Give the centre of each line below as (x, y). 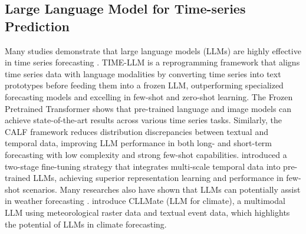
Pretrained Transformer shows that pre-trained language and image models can (148, 108)
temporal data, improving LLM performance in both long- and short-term (139, 143)
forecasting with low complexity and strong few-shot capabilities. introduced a (146, 154)
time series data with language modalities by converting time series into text (143, 73)
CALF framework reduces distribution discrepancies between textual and (136, 131)
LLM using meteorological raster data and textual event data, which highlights (147, 212)
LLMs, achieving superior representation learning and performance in (158, 178)
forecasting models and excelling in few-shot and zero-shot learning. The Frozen (149, 96)
